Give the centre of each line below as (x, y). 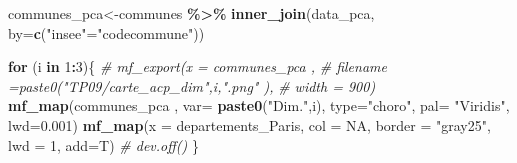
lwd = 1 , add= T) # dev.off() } (103, 144)
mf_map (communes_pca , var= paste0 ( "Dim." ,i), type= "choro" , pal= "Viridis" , (259, 105)
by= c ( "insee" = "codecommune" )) (106, 32)
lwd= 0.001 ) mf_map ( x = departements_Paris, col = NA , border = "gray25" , (249, 124)
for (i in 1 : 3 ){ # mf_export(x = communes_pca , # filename (197, 66)
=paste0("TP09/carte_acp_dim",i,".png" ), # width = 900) (192, 85)
